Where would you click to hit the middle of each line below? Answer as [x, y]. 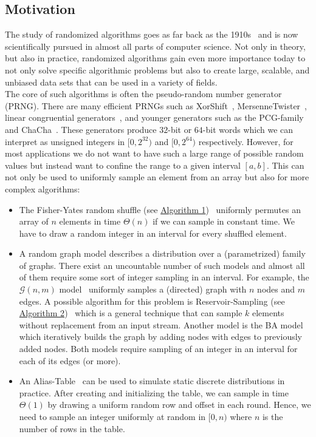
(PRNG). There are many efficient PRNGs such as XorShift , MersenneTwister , [156, 105]
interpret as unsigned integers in [65, 141]
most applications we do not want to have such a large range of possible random [154, 153]
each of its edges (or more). [70, 360]
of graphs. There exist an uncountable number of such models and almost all [162, 265]
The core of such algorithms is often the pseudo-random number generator [143, 94]
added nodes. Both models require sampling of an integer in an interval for [158, 349]
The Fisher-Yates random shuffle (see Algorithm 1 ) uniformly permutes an [160, 209]
